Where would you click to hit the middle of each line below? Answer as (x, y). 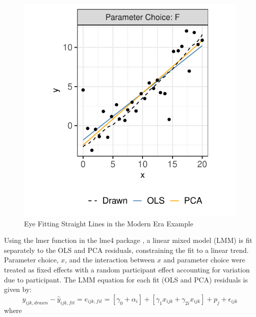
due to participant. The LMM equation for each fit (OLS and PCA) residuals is (126, 279)
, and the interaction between (110, 260)
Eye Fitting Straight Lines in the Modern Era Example (109, 223)
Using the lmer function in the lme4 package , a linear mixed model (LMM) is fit (128, 240)
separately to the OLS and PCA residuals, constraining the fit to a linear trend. (126, 250)
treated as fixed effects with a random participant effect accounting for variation (127, 269)
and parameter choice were (204, 260)
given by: (18, 289)
